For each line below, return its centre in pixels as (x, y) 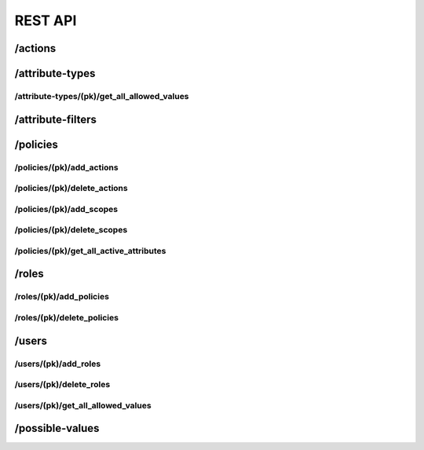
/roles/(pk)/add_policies (62, 297)
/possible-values (57, 428)
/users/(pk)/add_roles (58, 364)
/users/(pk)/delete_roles (62, 385)
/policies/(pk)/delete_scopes (71, 230)
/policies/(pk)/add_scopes (66, 209)
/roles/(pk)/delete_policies (67, 317)
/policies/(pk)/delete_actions (71, 188)
